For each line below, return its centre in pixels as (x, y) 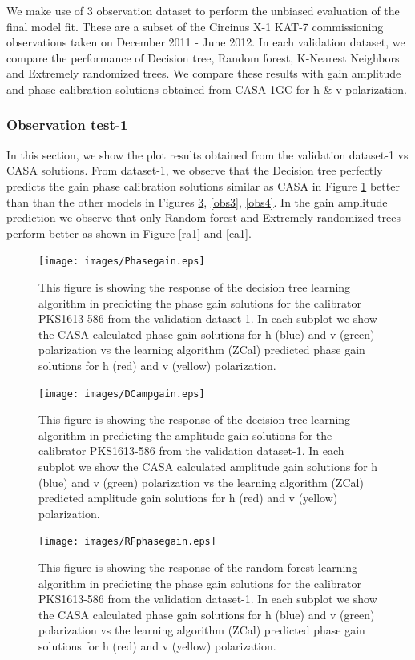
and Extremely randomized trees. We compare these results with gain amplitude (204, 73)
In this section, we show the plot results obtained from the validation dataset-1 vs (207, 154)
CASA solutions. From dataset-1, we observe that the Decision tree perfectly (195, 170)
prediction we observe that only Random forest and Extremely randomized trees (204, 217)
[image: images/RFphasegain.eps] (127, 542)
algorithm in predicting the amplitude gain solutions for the (185, 435)
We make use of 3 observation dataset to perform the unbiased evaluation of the (203, 10)
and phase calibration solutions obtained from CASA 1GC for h (163, 89)
